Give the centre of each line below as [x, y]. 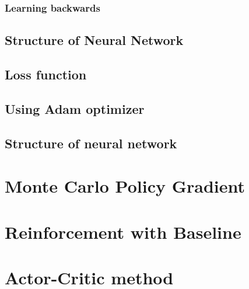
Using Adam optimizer [75, 108]
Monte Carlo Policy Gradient [125, 186]
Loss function [46, 74]
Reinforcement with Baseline [123, 231]
